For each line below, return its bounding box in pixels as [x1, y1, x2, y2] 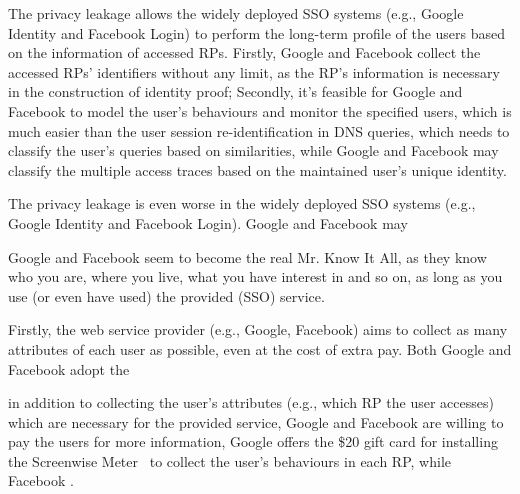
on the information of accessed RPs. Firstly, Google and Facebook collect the [8, 42, 481, 63]
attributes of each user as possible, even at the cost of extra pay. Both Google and [8, 338, 512, 359]
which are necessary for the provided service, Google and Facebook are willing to [8, 411, 504, 432]
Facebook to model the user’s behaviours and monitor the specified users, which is [8, 100, 512, 121]
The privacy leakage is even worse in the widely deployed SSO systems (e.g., [8, 193, 476, 214]
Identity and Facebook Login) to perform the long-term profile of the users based [8, 22, 506, 43]
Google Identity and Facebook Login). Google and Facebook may [8, 212, 408, 233]
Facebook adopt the [8, 358, 130, 379]
